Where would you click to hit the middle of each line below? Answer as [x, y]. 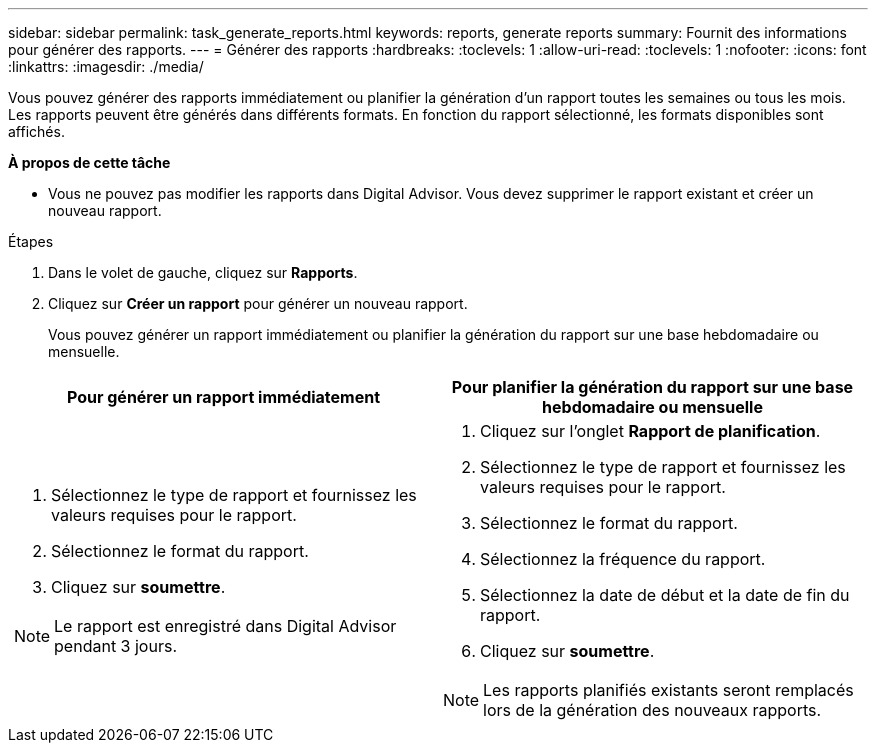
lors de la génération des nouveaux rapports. [652, 710]
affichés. [36, 131]
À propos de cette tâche [89, 162]
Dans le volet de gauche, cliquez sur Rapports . [203, 272]
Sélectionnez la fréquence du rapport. [623, 559]
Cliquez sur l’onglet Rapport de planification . [650, 431]
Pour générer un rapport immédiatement [223, 397]
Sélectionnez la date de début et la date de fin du [665, 595]
